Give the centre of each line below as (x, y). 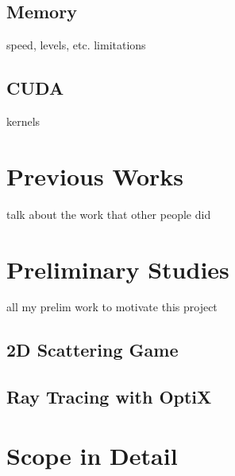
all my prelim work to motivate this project (112, 307)
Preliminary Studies (118, 269)
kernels (23, 121)
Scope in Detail (92, 455)
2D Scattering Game (92, 350)
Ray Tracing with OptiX (109, 397)
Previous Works (95, 176)
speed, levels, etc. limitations (76, 45)
